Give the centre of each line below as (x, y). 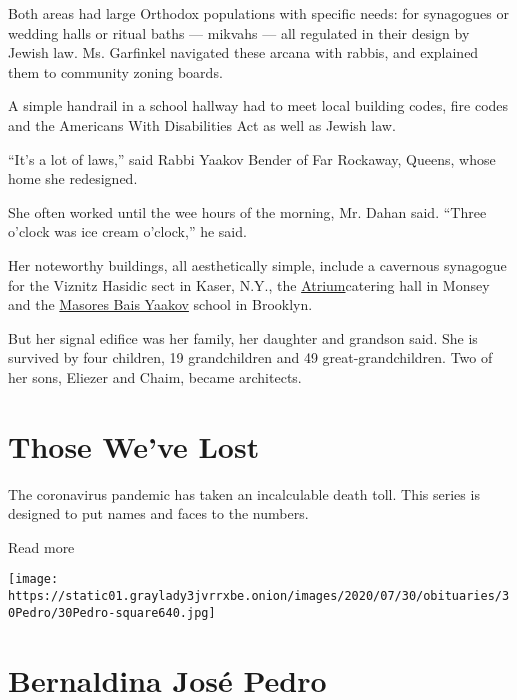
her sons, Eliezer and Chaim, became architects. (155, 376)
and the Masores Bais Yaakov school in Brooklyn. (160, 304)
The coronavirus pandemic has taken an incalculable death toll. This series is (244, 493)
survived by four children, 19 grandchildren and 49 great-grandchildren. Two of (250, 357)
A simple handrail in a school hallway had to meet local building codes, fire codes (258, 105)
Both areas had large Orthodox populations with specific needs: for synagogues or (258, 13)
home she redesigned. (73, 178)
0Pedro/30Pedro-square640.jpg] (112, 612)
